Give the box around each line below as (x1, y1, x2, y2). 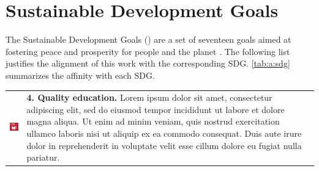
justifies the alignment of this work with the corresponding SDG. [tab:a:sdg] (6, 57, 290, 70)
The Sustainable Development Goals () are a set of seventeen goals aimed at (6, 33, 291, 46)
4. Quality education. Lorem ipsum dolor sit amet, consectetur (26, 91, 272, 104)
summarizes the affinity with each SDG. (6, 68, 155, 81)
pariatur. (26, 151, 60, 164)
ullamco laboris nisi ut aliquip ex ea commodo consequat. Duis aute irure (26, 127, 302, 140)
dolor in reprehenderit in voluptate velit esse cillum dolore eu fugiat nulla (26, 139, 302, 151)
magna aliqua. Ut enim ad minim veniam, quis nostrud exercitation (26, 115, 280, 128)
